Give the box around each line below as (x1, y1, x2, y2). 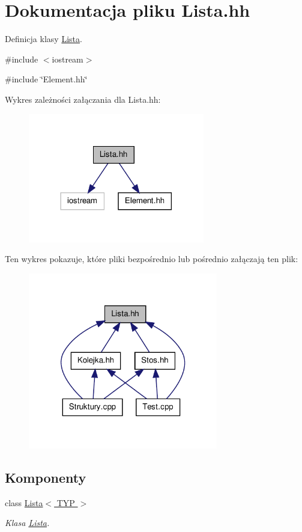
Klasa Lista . (5, 516, 50, 529)
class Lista (5, 496, 43, 509)
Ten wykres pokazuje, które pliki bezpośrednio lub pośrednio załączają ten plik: (5, 252, 298, 265)
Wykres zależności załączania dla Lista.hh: (5, 93, 161, 105)
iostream (52, 52, 83, 65)
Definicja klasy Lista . (5, 32, 82, 45)
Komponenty (5, 468, 86, 486)
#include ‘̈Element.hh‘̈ (5, 73, 88, 85)
